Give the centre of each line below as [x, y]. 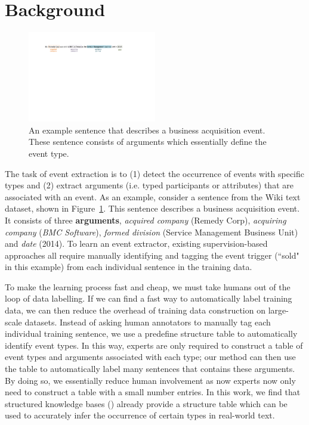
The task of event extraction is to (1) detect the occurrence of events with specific [155, 173]
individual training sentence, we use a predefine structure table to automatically [151, 334]
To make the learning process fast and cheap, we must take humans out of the [148, 286]
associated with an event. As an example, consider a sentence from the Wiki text [153, 196]
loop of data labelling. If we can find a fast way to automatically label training [149, 298]
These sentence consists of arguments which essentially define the [148, 142]
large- [278, 310]
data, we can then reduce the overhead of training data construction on [135, 310]
